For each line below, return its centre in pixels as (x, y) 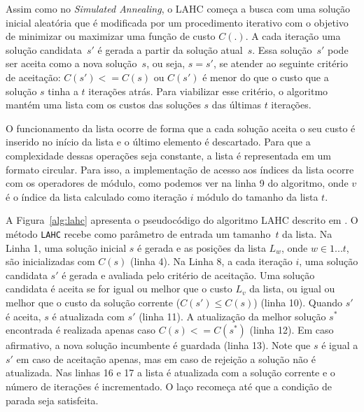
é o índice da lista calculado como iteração (97, 196)
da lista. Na (307, 233)
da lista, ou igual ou (292, 289)
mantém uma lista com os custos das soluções (103, 105)
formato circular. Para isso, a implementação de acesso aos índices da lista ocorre (180, 169)
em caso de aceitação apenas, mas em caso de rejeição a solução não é (166, 358)
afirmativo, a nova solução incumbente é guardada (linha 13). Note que (158, 345)
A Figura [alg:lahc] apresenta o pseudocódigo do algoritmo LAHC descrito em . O (182, 220)
